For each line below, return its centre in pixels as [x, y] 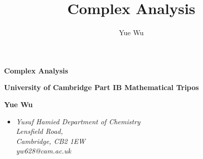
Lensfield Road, [39, 131]
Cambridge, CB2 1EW [51, 141]
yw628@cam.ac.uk [43, 151]
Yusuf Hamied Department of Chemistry [78, 121]
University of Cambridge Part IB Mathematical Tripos [101, 87]
